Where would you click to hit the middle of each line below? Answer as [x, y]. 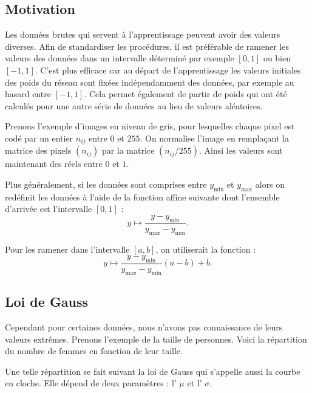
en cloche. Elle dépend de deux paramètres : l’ [91, 383]
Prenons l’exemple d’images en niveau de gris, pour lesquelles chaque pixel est [150, 126]
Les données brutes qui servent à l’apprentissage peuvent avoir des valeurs [143, 34]
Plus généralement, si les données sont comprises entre [106, 184]
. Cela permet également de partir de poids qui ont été [185, 94]
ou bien [277, 58]
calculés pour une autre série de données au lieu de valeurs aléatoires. [134, 105]
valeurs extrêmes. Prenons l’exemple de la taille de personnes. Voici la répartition [156, 339]
